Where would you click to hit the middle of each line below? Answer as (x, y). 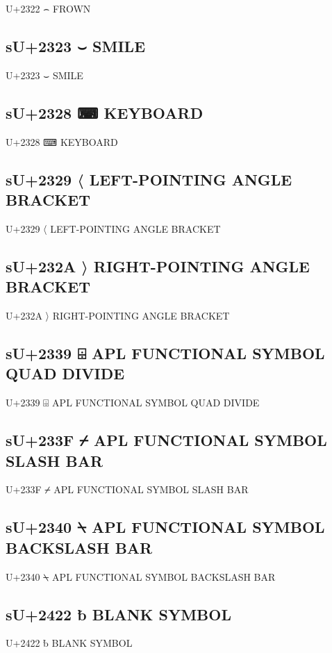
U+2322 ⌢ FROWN (48, 8)
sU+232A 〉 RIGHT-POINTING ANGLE (158, 266)
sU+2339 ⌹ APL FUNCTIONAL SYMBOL (165, 353)
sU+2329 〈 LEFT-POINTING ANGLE (149, 179)
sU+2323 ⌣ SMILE (76, 46)
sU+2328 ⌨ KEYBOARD (105, 112)
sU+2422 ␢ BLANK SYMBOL (118, 614)
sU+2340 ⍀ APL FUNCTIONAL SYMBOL (165, 527)
